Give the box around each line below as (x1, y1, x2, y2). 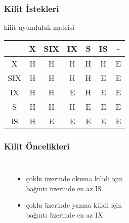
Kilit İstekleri (4, 2, 59, 14)
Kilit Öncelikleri (4, 140, 70, 152)
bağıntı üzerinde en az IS (26, 183, 102, 193)
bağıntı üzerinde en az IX (26, 209, 103, 220)
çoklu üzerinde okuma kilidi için (26, 173, 123, 184)
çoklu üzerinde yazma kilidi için (26, 200, 122, 210)
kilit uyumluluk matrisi (4, 22, 75, 32)
